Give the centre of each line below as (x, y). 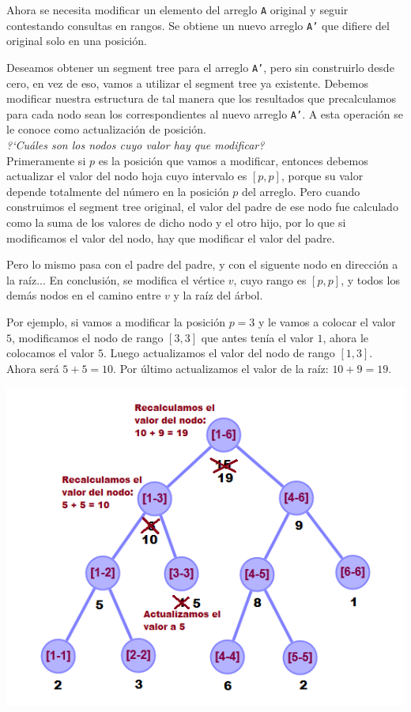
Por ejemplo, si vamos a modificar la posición (116, 321)
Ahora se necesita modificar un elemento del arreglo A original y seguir (177, 9)
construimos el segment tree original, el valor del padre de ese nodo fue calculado (202, 207)
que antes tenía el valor (257, 337)
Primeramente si (46, 160)
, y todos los (370, 279)
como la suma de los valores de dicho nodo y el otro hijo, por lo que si (176, 222)
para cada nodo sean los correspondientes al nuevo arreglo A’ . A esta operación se (205, 113)
